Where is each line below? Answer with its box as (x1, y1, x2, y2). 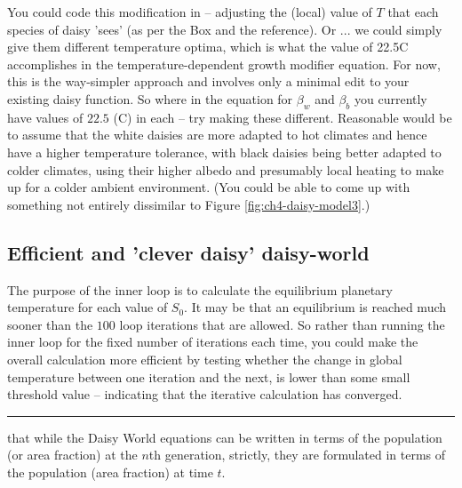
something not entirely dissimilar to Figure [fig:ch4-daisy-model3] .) (7, 195, 370, 213)
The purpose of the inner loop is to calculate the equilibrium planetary (7, 280, 393, 299)
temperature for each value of (7, 298, 168, 316)
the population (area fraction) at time (7, 462, 213, 481)
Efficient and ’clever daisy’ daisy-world (7, 238, 370, 266)
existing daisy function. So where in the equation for (7, 89, 293, 108)
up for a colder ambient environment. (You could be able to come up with (7, 178, 410, 196)
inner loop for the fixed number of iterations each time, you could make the (7, 332, 418, 351)
